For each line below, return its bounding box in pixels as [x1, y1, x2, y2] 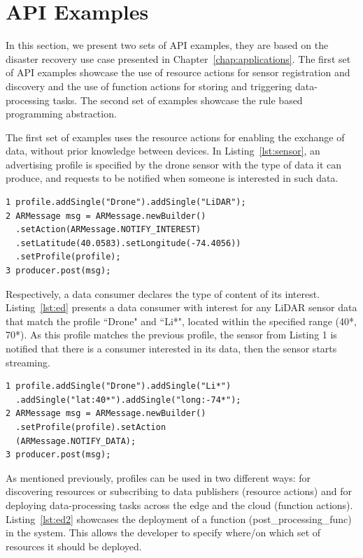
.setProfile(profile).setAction [15, 422, 166, 432]
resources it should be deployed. [6, 538, 142, 553]
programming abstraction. [6, 106, 117, 121]
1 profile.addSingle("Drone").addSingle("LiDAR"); [6, 197, 246, 208]
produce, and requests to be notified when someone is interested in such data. [6, 171, 339, 185]
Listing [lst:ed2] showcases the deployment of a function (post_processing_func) [6, 511, 352, 526]
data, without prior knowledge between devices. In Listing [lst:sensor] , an [6, 143, 320, 158]
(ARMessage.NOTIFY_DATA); [15, 436, 136, 446]
